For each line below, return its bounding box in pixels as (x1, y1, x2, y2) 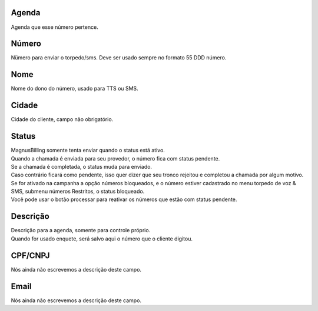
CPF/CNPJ (11, 250, 50, 260)
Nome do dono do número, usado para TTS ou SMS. (11, 85, 138, 92)
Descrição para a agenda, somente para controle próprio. (11, 227, 151, 234)
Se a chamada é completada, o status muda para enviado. (11, 163, 153, 170)
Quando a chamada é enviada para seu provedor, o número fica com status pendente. (11, 155, 220, 162)
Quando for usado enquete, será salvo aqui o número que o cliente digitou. (11, 235, 193, 242)
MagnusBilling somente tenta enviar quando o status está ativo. (11, 147, 165, 154)
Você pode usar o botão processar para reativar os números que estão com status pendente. (11, 196, 237, 203)
